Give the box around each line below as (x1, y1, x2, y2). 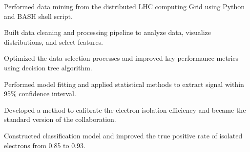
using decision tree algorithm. (4, 62, 92, 72)
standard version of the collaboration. (4, 114, 116, 124)
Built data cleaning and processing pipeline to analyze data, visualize (4, 27, 211, 37)
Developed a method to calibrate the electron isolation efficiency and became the (4, 104, 246, 115)
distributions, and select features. (4, 36, 104, 47)
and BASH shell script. (4, 11, 73, 21)
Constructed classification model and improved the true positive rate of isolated (4, 130, 243, 140)
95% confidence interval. (4, 88, 76, 99)
